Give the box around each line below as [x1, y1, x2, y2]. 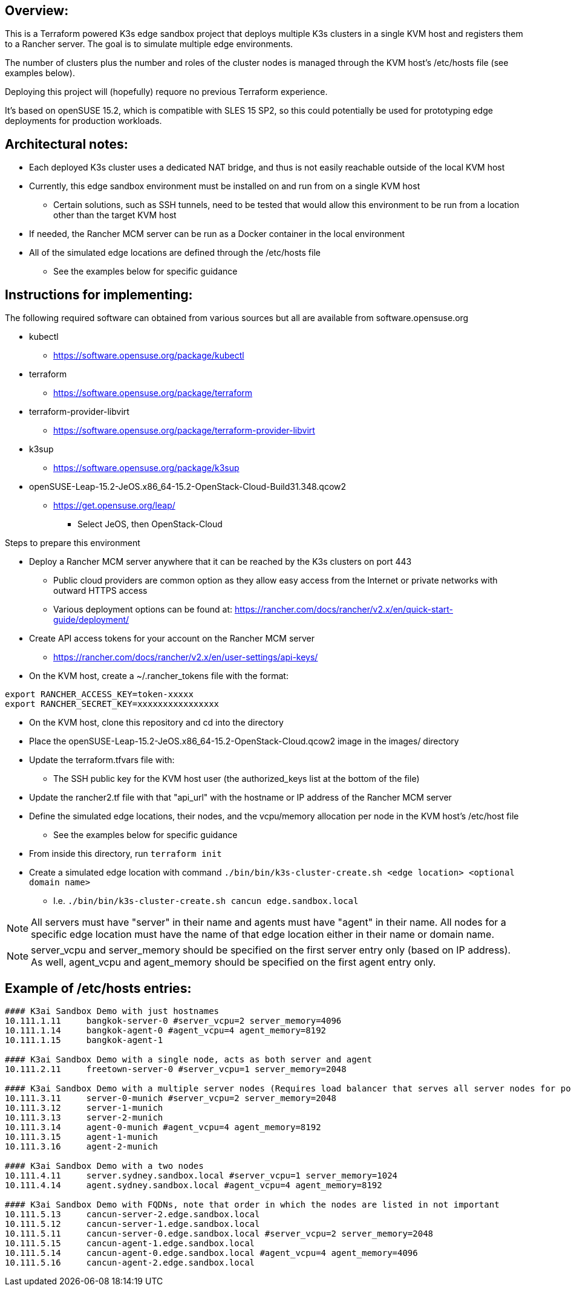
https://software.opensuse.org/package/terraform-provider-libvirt [53, 425, 315, 436]
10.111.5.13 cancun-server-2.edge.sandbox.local [5, 1209, 260, 1219]
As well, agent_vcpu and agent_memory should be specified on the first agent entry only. [31, 956, 436, 969]
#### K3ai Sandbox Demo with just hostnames [5, 1006, 220, 1016]
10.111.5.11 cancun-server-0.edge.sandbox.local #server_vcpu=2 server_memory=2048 [5, 1228, 434, 1238]
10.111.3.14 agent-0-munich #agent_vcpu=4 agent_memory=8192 [5, 1122, 321, 1132]
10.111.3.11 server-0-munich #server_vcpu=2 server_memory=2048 [5, 1093, 336, 1103]
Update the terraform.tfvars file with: [29, 755, 175, 766]
